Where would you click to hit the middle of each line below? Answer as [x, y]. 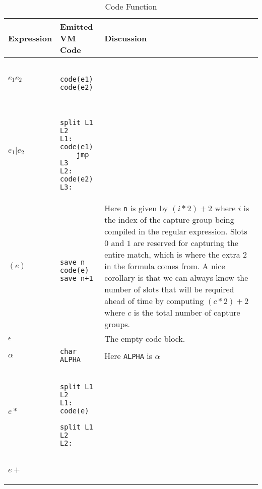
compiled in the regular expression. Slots [176, 231]
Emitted [77, 26]
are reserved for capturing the [186, 243]
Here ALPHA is [128, 355]
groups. [117, 324]
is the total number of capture [187, 312]
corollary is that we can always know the [176, 278]
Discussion [126, 38]
